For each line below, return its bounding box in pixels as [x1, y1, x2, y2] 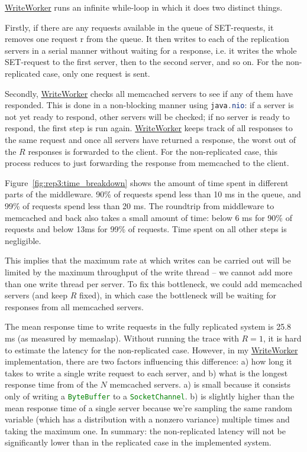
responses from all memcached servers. [5, 300, 144, 313]
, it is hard [263, 331, 302, 344]
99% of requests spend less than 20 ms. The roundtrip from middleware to [5, 199, 274, 212]
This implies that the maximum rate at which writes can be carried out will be [5, 254, 291, 266]
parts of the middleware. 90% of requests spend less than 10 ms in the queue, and [5, 188, 301, 200]
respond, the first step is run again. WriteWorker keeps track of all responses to [5, 122, 293, 134]
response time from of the [5, 378, 98, 391]
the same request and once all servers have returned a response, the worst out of [5, 134, 296, 145]
